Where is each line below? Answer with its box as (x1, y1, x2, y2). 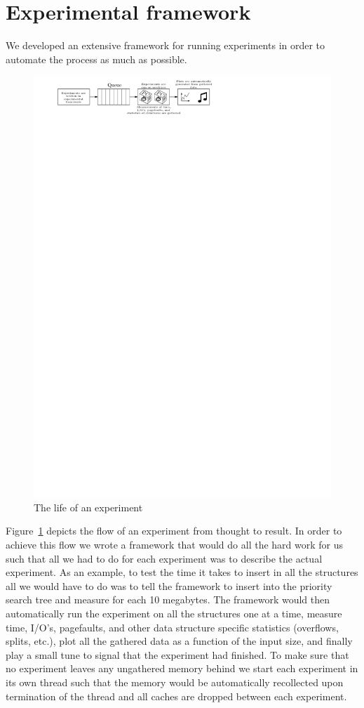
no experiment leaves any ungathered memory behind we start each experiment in (6, 661, 358, 676)
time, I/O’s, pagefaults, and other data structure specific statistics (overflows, (6, 619, 339, 634)
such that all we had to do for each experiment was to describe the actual (6, 551, 323, 565)
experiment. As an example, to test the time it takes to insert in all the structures (6, 565, 358, 579)
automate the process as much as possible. (6, 51, 187, 66)
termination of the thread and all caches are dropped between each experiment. (6, 688, 347, 703)
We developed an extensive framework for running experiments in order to (6, 38, 325, 53)
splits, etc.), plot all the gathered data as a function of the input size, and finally (6, 634, 353, 648)
